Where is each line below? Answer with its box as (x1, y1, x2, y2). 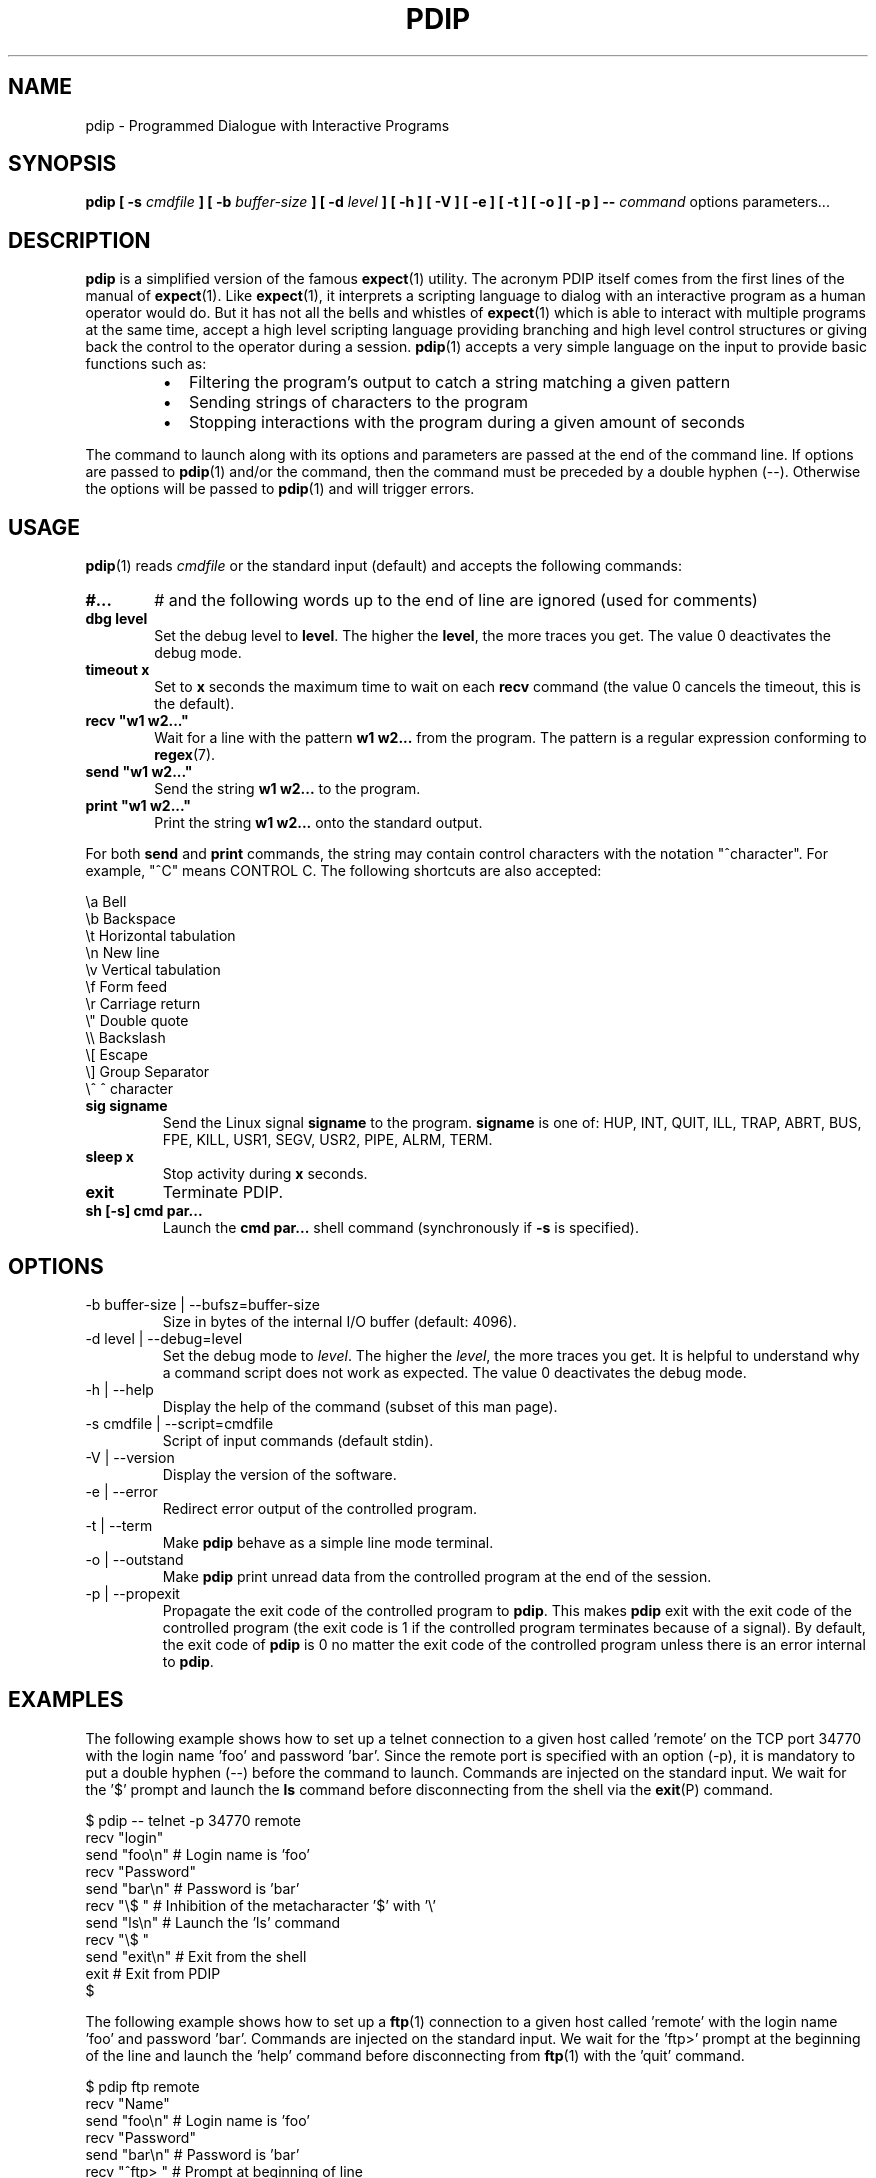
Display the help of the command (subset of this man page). (162, 1397, 558, 1415)
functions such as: (85, 355, 207, 373)
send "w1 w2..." (85, 763, 193, 781)
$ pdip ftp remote (85, 2077, 200, 2095)
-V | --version (85, 1448, 175, 1466)
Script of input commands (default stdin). (162, 1431, 434, 1449)
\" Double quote (85, 1012, 189, 1030)
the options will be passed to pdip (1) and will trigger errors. (85, 480, 475, 498)
